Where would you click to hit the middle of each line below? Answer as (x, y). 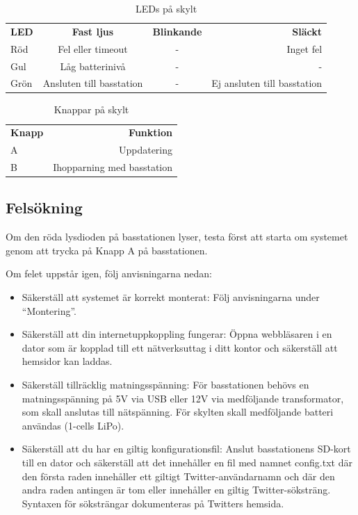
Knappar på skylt (91, 109)
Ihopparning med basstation (113, 167)
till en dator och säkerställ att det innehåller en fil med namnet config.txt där (187, 463)
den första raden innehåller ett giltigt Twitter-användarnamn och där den (178, 476)
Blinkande (177, 31)
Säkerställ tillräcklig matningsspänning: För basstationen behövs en (165, 385)
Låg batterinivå (93, 66)
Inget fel (304, 48)
